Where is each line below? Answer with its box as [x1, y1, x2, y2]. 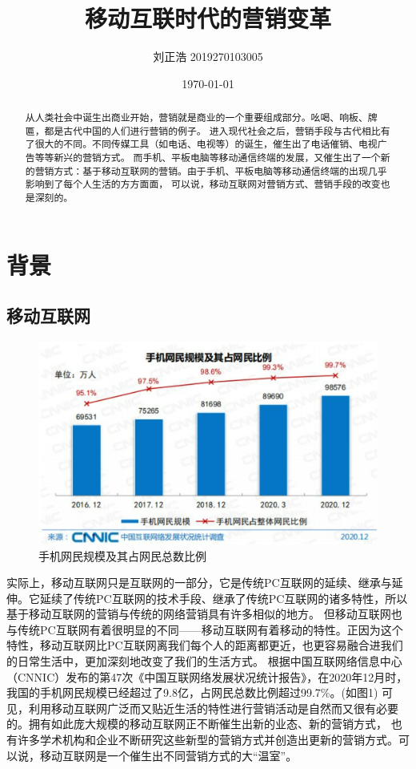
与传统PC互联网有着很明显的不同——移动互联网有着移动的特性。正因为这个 [6, 621, 403, 637]
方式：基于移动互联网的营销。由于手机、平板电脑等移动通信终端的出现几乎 [54, 164, 387, 177]
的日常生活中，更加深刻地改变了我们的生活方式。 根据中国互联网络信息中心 [6, 653, 402, 670]
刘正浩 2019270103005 [153, 48, 263, 65]
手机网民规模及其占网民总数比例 [38, 547, 206, 564]
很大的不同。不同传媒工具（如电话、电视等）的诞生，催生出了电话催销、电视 [34, 137, 378, 151]
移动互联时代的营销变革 [84, 2, 331, 34]
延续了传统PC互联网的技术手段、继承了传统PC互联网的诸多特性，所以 [39, 589, 408, 606]
